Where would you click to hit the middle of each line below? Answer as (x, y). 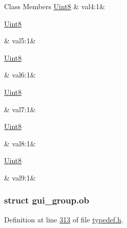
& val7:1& (20, 109)
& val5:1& (20, 41)
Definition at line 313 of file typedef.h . (64, 219)
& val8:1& (20, 143)
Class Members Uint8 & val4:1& (55, 6)
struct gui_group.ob (47, 200)
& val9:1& (20, 177)
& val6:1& (20, 75)
